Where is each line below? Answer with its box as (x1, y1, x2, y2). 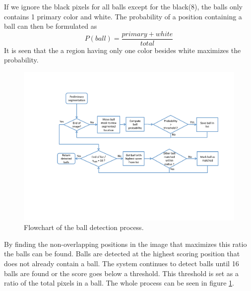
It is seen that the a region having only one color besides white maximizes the (4, 45, 241, 55)
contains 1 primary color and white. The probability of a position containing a (4, 11, 242, 21)
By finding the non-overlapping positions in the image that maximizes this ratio (4, 238, 247, 249)
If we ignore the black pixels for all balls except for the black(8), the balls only (4, 1, 243, 11)
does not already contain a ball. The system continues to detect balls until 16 (4, 258, 239, 269)
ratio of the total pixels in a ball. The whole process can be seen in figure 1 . (4, 278, 234, 288)
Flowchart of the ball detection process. (24, 222, 144, 233)
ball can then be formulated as (4, 21, 97, 31)
